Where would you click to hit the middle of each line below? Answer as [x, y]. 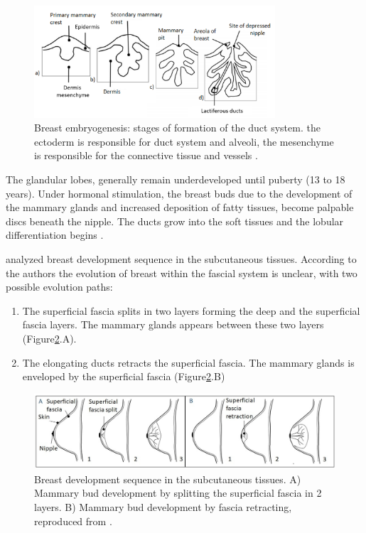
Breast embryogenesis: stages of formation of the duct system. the [177, 128]
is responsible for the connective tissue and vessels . [146, 155]
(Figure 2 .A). [49, 338]
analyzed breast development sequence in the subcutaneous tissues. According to [181, 259]
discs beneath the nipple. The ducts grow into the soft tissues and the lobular [175, 221]
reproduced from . [73, 521]
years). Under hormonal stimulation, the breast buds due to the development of [179, 193]
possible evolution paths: [59, 287]
